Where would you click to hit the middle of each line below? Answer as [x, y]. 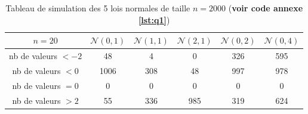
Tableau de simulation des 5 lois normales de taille [98, 8]
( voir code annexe [266, 8]
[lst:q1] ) [154, 19]
